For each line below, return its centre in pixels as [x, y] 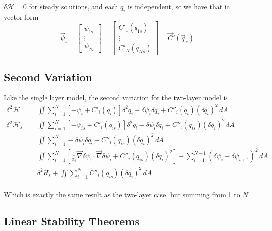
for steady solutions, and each [74, 6]
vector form [21, 16]
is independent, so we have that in [179, 6]
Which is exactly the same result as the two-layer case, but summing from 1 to [122, 194]
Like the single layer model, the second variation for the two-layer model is [116, 97]
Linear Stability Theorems [72, 220]
